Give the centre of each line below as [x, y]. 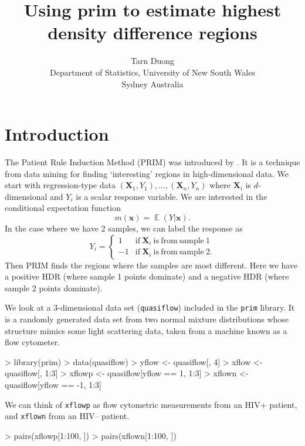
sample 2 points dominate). [54, 287]
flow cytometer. [33, 342]
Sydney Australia [152, 84]
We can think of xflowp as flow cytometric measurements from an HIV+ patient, [151, 404]
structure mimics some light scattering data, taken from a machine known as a [146, 330]
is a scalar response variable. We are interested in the [172, 196]
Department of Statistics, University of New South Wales [152, 72]
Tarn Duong [152, 61]
